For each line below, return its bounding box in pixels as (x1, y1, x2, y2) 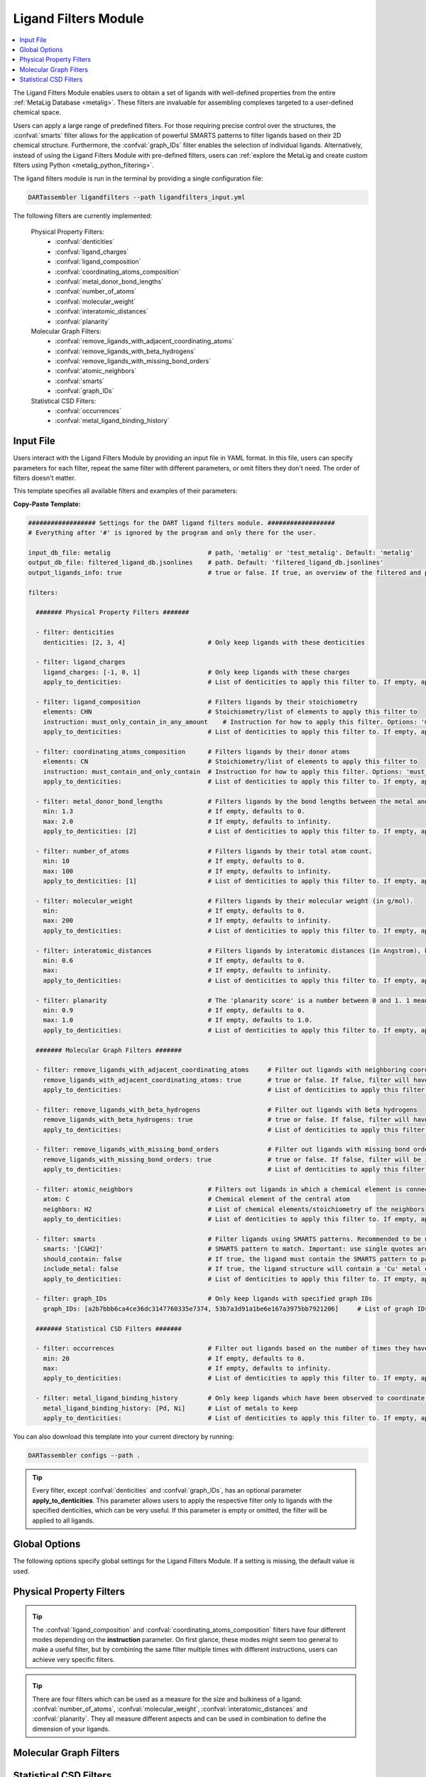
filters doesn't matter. (13, 473, 76, 483)
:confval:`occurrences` (55, 407, 122, 415)
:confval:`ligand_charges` (55, 247, 129, 256)
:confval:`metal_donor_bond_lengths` (55, 277, 163, 286)
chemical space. (13, 108, 62, 117)
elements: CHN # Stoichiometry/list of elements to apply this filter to (43, 708, 418, 716)
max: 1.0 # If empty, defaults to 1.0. (43, 1016, 313, 1024)
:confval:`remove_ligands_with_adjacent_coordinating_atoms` (55, 337, 234, 345)
